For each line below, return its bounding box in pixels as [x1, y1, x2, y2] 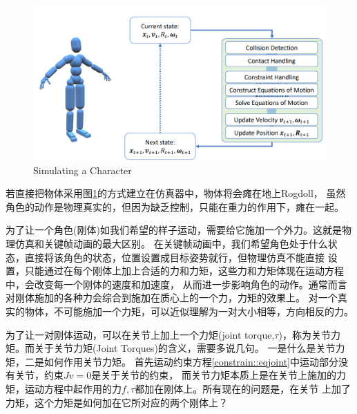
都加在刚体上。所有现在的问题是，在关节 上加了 [135, 381, 351, 395]
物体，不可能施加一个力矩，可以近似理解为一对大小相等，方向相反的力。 [24, 303, 354, 318]
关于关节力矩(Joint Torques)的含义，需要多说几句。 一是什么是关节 [34, 341, 336, 355]
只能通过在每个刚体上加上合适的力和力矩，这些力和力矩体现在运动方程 [24, 263, 344, 278]
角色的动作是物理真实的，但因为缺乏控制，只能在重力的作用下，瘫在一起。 [6, 199, 344, 214]
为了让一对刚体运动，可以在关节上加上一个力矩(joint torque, [6, 327, 275, 341]
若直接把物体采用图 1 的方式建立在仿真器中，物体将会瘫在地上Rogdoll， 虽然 [6, 186, 346, 200]
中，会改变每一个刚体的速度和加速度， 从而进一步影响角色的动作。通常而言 [6, 276, 347, 291]
